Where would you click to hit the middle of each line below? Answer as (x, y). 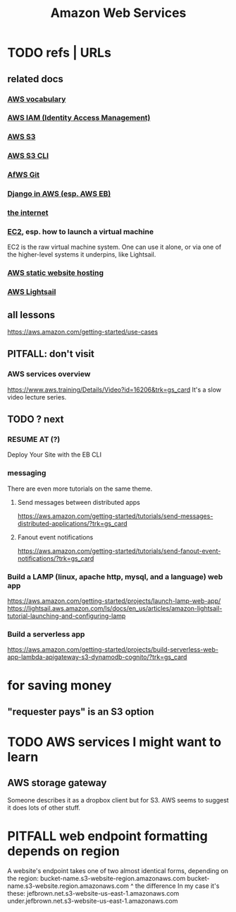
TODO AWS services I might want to (114, 742)
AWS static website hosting (56, 273)
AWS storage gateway (57, 783)
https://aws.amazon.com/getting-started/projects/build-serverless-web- (113, 650)
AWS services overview (49, 374)
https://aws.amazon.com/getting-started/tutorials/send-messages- (115, 516)
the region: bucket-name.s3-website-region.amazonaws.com (97, 878)
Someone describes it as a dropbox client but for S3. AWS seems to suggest (118, 800)
